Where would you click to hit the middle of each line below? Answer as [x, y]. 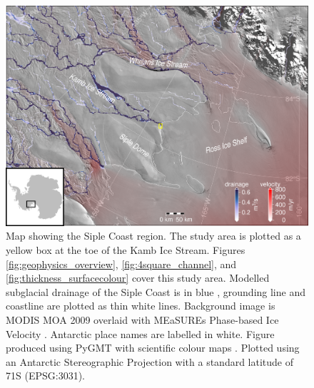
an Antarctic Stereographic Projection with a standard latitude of [150, 361]
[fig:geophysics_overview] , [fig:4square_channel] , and [121, 264]
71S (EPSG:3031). [45, 376]
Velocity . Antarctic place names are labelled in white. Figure [140, 333]
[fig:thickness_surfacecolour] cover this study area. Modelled [138, 278]
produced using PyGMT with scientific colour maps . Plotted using [153, 348]
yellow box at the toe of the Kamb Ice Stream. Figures [126, 249]
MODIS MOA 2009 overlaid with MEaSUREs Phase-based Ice [142, 319]
